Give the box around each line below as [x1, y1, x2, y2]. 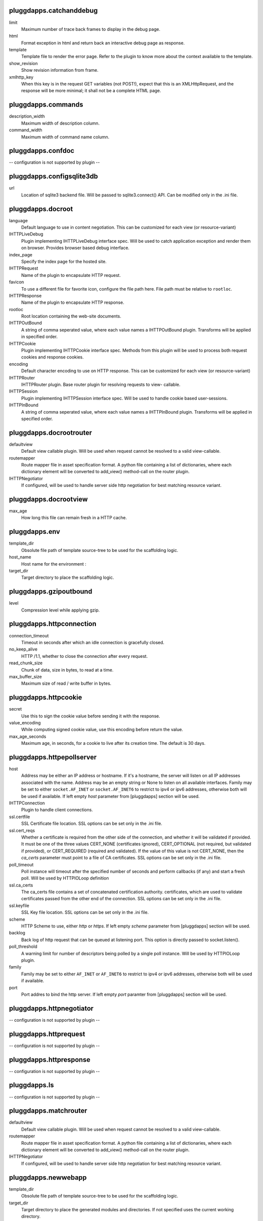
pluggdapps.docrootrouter [9, 428, 92, 437]
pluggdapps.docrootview [9, 495, 88, 503]
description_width [9, 113, 45, 119]
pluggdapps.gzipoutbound [9, 588, 93, 596]
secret [9, 706, 22, 712]
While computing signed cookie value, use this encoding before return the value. [21, 727, 184, 733]
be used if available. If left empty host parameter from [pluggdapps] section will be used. [21, 793, 200, 799]
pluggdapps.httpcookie [9, 694, 82, 702]
